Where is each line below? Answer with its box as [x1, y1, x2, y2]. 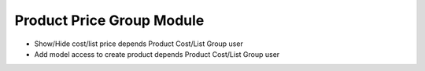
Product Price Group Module [14, 12, 205, 29]
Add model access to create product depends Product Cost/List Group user [34, 49, 280, 59]
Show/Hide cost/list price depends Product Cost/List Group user [34, 39, 243, 48]
